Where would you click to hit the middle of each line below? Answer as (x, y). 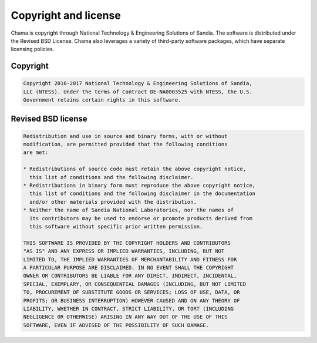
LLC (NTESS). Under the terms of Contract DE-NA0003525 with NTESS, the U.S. (138, 92)
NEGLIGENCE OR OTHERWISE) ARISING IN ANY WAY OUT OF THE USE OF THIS (125, 317)
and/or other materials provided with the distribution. (113, 202)
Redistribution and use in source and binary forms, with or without (125, 136)
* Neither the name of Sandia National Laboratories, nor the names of (129, 210)
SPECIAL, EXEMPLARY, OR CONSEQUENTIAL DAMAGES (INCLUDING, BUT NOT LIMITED (135, 284)
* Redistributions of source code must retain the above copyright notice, (135, 169)
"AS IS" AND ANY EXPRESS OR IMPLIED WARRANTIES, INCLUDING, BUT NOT (124, 251)
